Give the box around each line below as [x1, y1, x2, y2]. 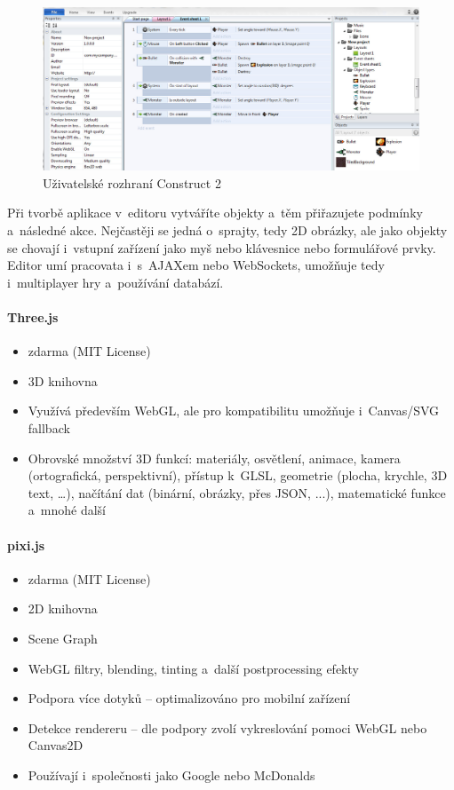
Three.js [7, 308, 59, 326]
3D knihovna [28, 371, 98, 390]
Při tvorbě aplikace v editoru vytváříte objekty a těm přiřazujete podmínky [7, 203, 423, 222]
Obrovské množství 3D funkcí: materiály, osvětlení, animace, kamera [28, 448, 401, 467]
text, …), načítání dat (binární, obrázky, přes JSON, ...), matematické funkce [28, 483, 446, 502]
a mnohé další [28, 501, 106, 519]
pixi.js [7, 535, 45, 554]
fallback [28, 418, 70, 437]
